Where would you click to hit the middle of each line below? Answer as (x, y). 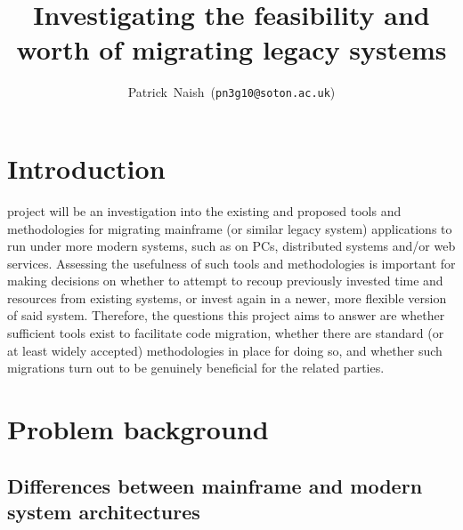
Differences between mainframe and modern (215, 485)
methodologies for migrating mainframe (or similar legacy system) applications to (230, 228)
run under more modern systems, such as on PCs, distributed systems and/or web (231, 246)
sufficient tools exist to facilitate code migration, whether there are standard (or (226, 333)
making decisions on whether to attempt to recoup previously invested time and (225, 281)
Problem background (138, 429)
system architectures (104, 511)
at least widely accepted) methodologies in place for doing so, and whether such (225, 350)
